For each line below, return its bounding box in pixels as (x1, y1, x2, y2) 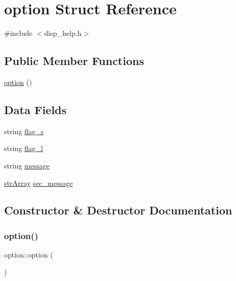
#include (4, 28, 33, 38)
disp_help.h (44, 28, 82, 38)
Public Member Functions (4, 53, 144, 69)
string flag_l (4, 143, 43, 154)
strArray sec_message (4, 177, 73, 188)
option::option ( (4, 249, 53, 260)
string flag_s (4, 125, 44, 136)
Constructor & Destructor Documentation (4, 202, 232, 218)
